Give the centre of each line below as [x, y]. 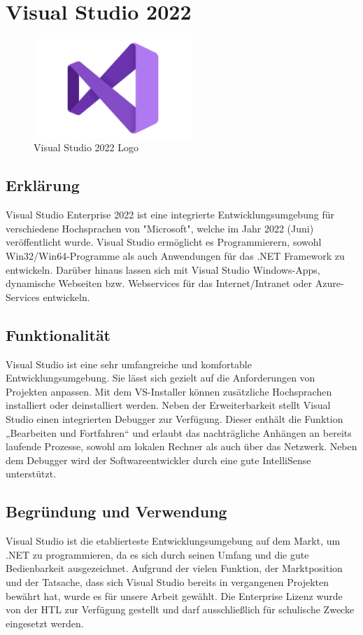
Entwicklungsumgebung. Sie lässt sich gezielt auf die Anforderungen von [161, 378]
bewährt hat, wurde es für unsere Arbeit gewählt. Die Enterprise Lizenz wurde [174, 595]
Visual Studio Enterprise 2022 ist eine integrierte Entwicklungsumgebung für [170, 215]
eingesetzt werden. [45, 623]
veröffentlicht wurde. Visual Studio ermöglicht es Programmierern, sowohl [164, 242]
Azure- [329, 283]
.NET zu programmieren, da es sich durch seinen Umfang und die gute [157, 554]
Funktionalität [58, 334]
